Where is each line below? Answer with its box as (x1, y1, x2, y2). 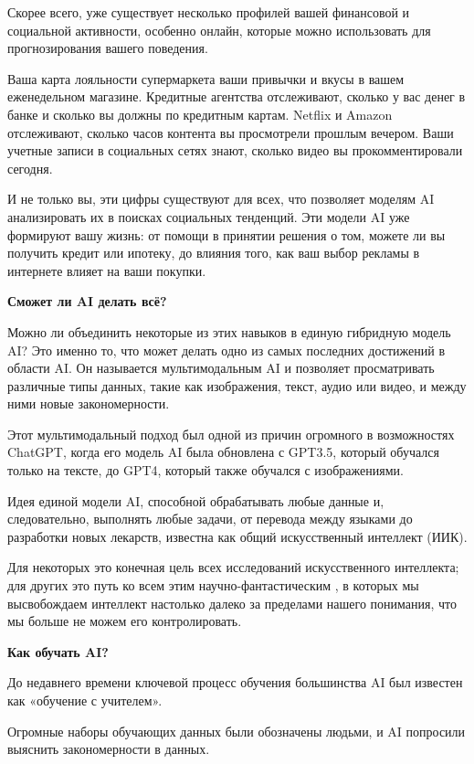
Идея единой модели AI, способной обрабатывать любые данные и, (7, 491, 384, 510)
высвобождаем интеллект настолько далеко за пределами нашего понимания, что (7, 593, 458, 612)
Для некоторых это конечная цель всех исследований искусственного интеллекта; (7, 557, 459, 577)
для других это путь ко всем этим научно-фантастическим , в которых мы (7, 576, 419, 595)
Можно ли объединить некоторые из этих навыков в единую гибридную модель (7, 322, 451, 341)
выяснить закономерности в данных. (7, 739, 210, 759)
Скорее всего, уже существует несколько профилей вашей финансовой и (7, 3, 410, 21)
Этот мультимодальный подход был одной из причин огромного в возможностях (7, 424, 455, 443)
